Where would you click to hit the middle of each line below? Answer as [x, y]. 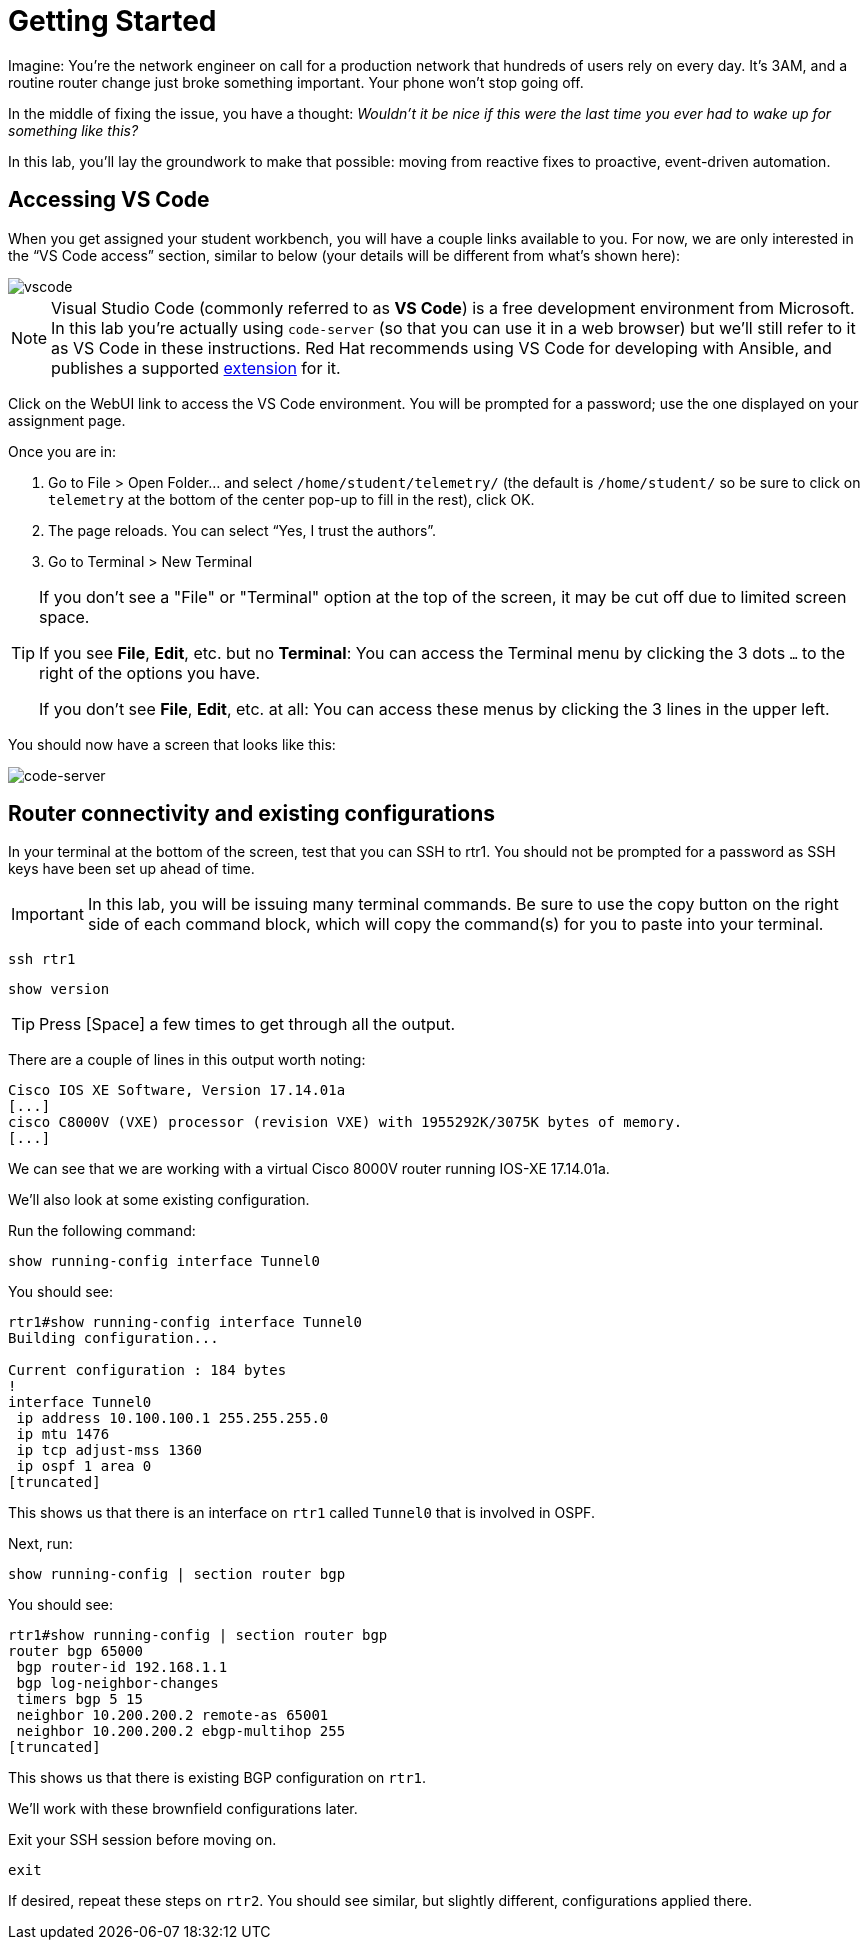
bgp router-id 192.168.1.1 [122, 1667]
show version [59, 989]
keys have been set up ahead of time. [131, 869]
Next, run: [40, 1544]
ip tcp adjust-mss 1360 [109, 1450]
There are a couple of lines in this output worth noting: [187, 1060]
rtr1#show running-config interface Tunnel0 [185, 1322]
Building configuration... [113, 1338]
